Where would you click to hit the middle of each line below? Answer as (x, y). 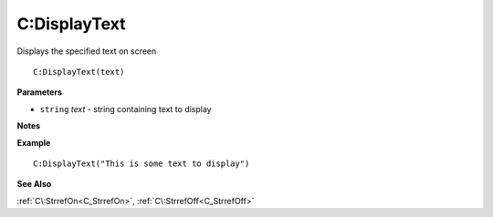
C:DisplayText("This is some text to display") (142, 163)
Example (34, 142)
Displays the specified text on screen (87, 51)
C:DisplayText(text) (79, 72)
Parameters (40, 92)
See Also (34, 184)
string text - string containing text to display (126, 108)
